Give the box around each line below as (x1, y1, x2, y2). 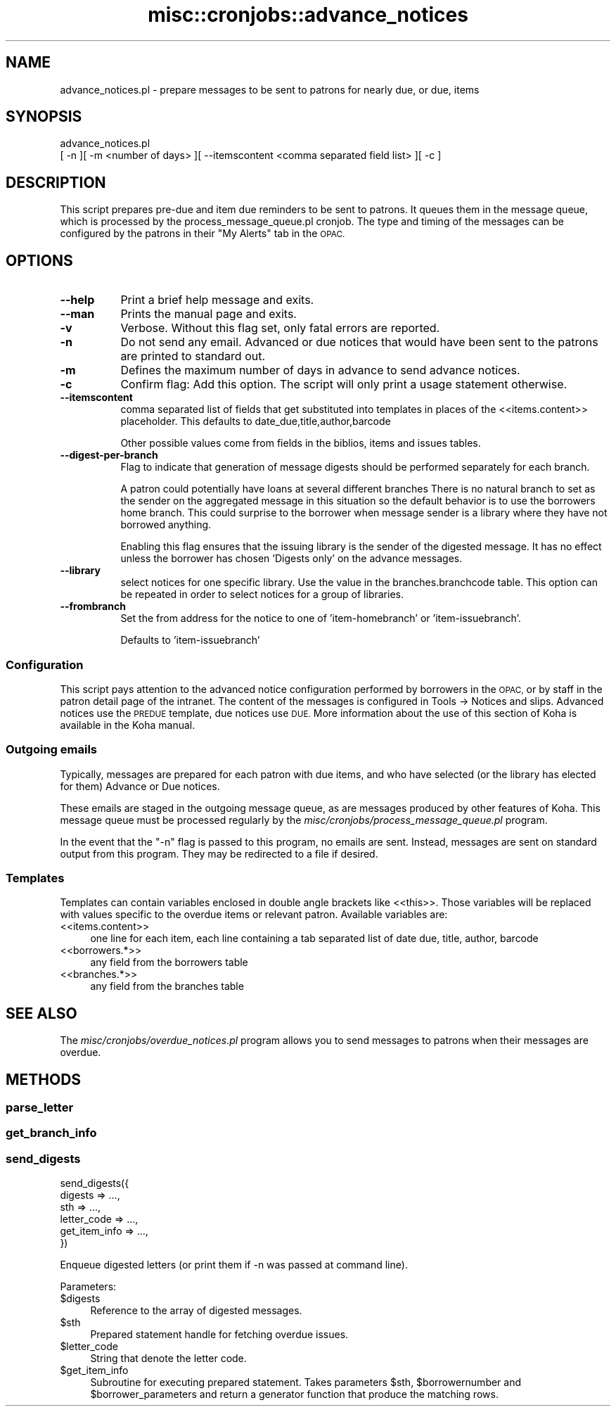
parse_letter (6, 1100, 74, 1115)
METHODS (6, 1070, 82, 1088)
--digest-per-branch (60, 449, 158, 462)
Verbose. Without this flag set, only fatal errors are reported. (120, 321, 440, 336)
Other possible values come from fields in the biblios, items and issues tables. (120, 437, 481, 450)
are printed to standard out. (120, 349, 266, 364)
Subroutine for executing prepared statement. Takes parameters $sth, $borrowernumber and (90, 1376, 522, 1389)
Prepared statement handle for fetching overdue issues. (90, 1328, 349, 1341)
